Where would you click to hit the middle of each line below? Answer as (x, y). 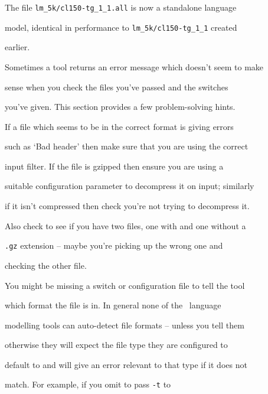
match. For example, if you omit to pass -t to (88, 384)
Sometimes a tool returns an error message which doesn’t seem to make (134, 66)
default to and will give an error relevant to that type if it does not (126, 364)
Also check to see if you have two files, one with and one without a (125, 225)
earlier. (17, 47)
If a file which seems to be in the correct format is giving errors (119, 126)
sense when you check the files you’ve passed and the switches (117, 87)
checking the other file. (46, 265)
